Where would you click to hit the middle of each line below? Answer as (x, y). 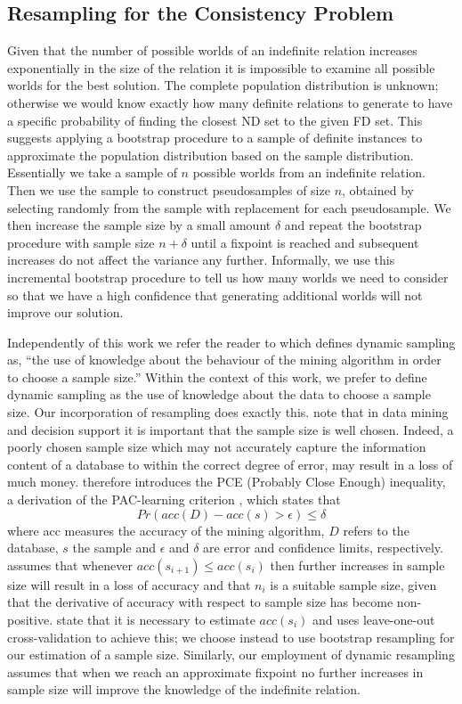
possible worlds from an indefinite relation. (309, 172)
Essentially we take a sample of (92, 172)
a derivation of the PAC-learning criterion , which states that (174, 499)
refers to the (376, 530)
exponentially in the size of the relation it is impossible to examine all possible (221, 67)
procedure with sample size (81, 242)
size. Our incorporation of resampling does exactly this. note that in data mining (228, 412)
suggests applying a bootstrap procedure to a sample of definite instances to (215, 138)
